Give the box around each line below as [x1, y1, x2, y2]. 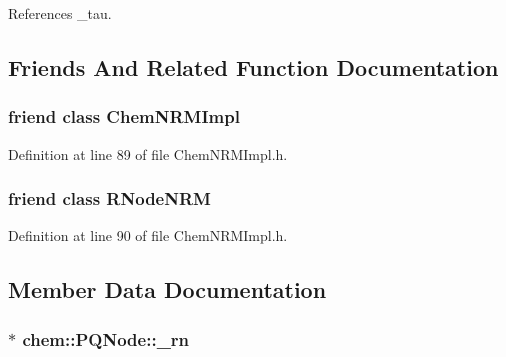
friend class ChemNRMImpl [8, 104, 240, 129]
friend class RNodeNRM [8, 186, 211, 211]
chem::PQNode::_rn [22, 326, 190, 351]
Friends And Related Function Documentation [8, 51, 499, 82]
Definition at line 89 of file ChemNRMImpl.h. [8, 143, 288, 164]
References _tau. [8, 3, 112, 23]
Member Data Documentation [8, 274, 327, 305]
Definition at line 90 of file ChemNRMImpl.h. [8, 225, 288, 246]
